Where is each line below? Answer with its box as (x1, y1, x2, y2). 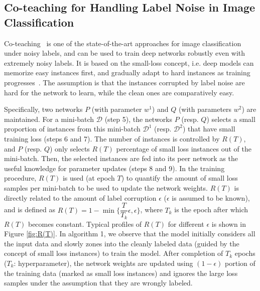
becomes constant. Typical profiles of (28, 218, 142, 229)
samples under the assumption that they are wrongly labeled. (4, 277, 193, 288)
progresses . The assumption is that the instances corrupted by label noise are (4, 77, 245, 87)
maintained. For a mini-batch (4, 113, 94, 124)
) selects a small (206, 113, 255, 124)
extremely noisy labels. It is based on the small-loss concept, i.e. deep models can (4, 57, 254, 68)
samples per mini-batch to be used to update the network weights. (4, 182, 208, 193)
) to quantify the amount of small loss (121, 173, 238, 183)
